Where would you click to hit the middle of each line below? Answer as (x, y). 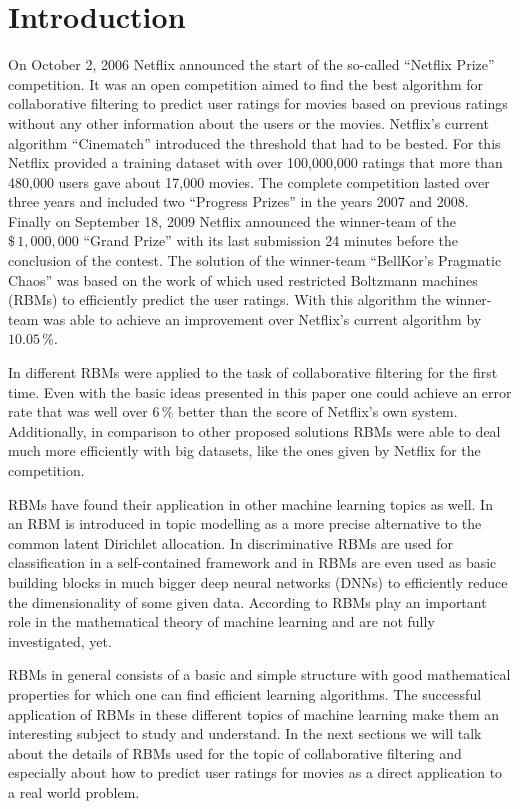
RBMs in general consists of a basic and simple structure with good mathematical (259, 674)
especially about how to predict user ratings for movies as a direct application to (255, 772)
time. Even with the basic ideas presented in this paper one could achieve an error (260, 391)
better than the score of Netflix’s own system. (318, 411)
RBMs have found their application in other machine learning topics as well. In (250, 503)
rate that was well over (78, 411)
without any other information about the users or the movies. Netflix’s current (248, 122)
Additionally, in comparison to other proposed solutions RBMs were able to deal (254, 430)
